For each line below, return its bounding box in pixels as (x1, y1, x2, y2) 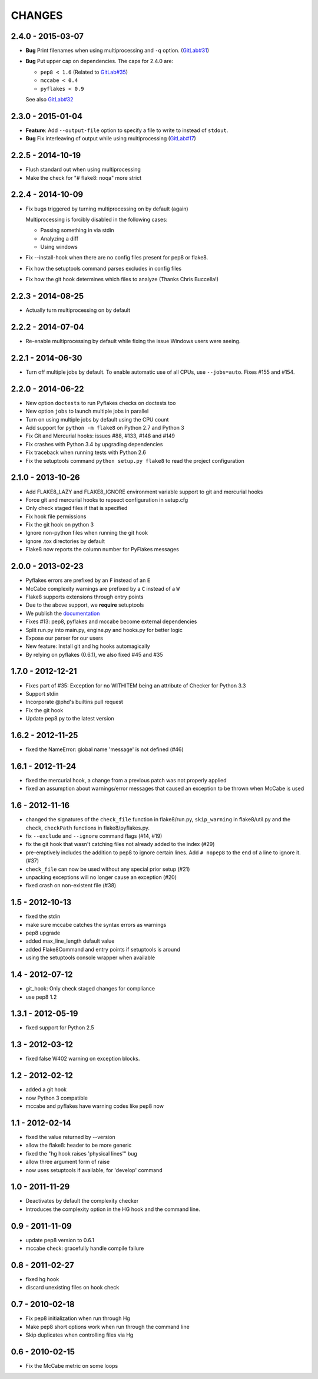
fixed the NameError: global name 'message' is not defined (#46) (25, 746, 184, 753)
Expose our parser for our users (25, 634, 103, 641)
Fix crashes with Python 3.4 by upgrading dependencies (25, 440, 163, 447)
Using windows (40, 243, 78, 251)
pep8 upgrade (25, 929, 61, 937)
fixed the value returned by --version (25, 1133, 115, 1140)
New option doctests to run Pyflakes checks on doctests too (25, 399, 176, 406)
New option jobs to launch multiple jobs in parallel (25, 407, 149, 415)
